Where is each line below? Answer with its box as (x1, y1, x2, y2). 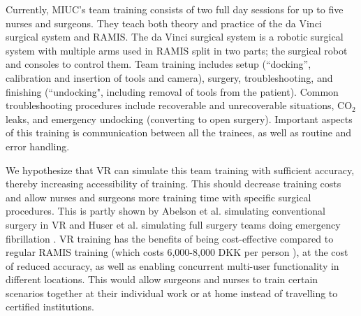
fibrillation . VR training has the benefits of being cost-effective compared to (6, 231, 334, 245)
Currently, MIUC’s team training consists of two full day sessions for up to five (6, 2, 344, 16)
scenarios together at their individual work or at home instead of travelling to (6, 285, 338, 300)
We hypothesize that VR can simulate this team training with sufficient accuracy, (6, 162, 355, 177)
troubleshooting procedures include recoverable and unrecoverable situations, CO (6, 98, 353, 113)
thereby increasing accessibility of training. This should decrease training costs (6, 176, 341, 191)
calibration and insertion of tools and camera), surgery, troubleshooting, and (6, 70, 333, 85)
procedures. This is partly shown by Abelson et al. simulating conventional (6, 203, 325, 218)
